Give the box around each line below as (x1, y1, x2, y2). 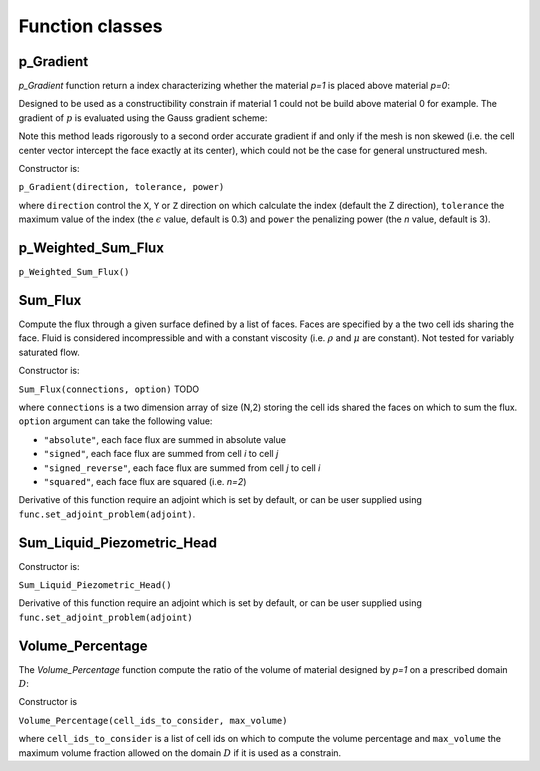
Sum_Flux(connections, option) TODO (18, 383, 200, 395)
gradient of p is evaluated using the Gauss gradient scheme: (18, 111, 268, 124)
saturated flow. (18, 346, 80, 358)
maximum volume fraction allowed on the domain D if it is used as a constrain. (18, 746, 342, 759)
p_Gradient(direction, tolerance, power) (18, 181, 225, 193)
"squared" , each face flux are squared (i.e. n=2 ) (43, 475, 247, 487)
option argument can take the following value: (18, 415, 213, 427)
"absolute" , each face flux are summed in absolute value (43, 433, 287, 445)
